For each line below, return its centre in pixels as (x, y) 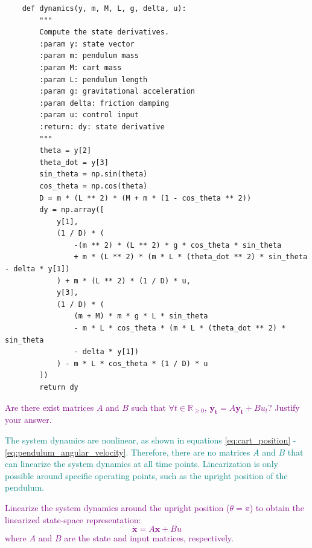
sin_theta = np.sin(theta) (94, 174)
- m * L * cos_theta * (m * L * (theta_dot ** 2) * (180, 328)
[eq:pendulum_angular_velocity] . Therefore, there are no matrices (128, 452)
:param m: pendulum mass (89, 56)
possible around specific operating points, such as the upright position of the (146, 475)
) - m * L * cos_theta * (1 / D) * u (132, 363)
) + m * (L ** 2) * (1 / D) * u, (123, 281)
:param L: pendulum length (94, 79)
